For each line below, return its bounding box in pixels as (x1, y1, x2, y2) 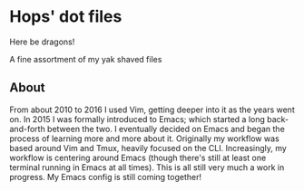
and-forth (9, 123, 45, 134)
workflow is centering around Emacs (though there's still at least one (9, 152, 267, 163)
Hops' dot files (9, 6, 123, 27)
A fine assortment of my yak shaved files (9, 53, 162, 64)
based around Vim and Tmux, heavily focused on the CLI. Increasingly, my (9, 142, 288, 153)
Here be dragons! (9, 36, 75, 47)
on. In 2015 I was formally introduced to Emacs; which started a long (9, 113, 266, 124)
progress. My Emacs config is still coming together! (9, 171, 202, 182)
